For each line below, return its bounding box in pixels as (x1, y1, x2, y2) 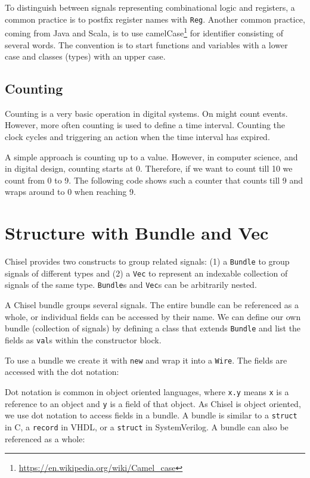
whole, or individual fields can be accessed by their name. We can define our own (5, 310, 301, 322)
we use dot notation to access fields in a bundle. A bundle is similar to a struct (5, 409, 297, 421)
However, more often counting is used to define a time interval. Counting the (5, 119, 286, 131)
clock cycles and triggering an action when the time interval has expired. (5, 131, 270, 143)
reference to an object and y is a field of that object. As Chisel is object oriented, (5, 397, 301, 409)
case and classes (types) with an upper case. (5, 50, 166, 63)
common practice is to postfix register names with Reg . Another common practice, (5, 13, 305, 25)
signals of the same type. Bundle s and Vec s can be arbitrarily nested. (5, 278, 257, 291)
